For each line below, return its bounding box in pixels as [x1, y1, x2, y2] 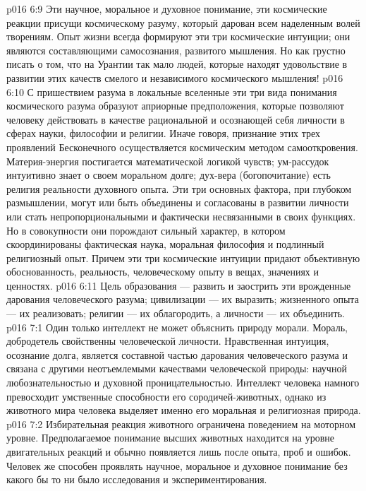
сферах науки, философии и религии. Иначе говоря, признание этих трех [6, 126, 321, 141]
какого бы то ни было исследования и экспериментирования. [6, 472, 267, 487]
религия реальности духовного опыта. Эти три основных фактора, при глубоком [6, 181, 352, 196]
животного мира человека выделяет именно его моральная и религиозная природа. [6, 403, 361, 418]
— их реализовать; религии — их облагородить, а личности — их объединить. [6, 306, 345, 321]
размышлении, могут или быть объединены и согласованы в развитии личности [6, 195, 349, 210]
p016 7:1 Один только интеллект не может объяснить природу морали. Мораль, [6, 319, 348, 334]
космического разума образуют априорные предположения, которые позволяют [6, 98, 344, 113]
